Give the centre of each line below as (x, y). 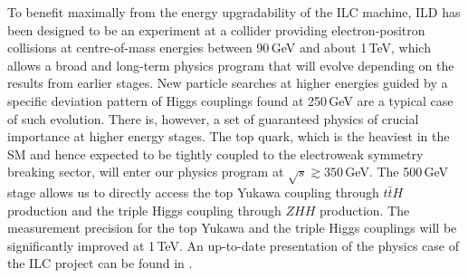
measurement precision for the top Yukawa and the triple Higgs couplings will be (232, 228)
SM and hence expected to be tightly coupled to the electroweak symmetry (215, 153)
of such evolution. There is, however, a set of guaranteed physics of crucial (213, 118)
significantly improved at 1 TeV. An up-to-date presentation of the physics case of (234, 245)
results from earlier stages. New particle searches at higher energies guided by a (228, 83)
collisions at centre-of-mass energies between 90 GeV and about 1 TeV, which (219, 48)
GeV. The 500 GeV (397, 172)
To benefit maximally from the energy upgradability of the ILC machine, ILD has (234, 12)
